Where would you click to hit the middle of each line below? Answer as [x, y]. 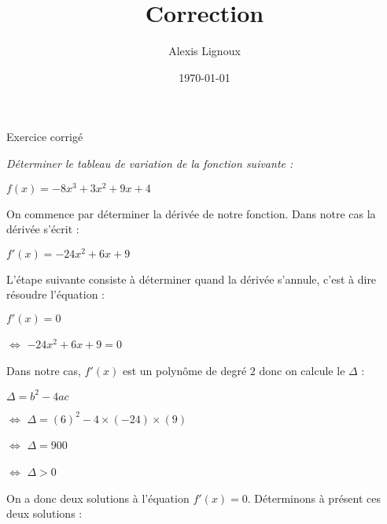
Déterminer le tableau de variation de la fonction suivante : [150, 163]
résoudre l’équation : [56, 294]
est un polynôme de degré [184, 370]
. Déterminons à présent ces [314, 498]
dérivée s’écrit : [43, 229]
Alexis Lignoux [205, 51]
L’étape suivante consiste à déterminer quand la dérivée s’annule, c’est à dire [192, 279]
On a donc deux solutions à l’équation [98, 498]
